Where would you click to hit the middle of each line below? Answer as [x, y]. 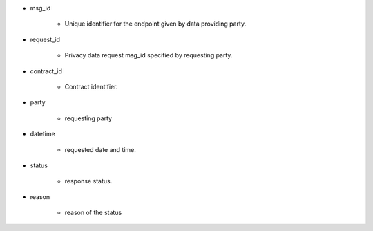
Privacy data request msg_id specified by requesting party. [149, 55]
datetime [42, 134]
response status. [88, 181]
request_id [45, 39]
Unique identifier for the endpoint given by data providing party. [155, 24]
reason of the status [93, 213]
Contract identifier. [91, 86]
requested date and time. [100, 149]
